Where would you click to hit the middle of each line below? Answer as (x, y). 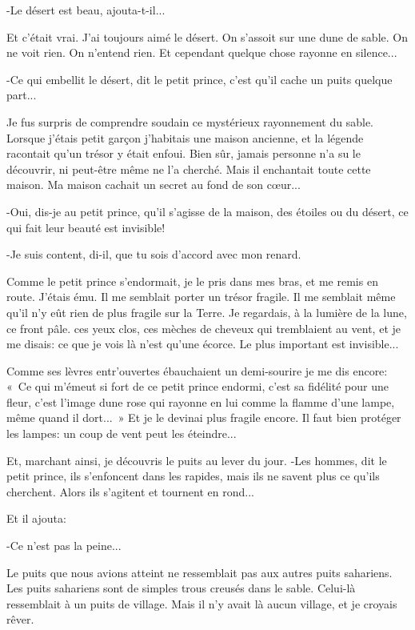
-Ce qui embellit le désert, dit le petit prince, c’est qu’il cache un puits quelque (200, 79)
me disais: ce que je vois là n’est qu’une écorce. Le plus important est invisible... (203, 344)
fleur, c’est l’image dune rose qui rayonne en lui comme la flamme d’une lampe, (201, 401)
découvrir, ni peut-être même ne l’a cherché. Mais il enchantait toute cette (189, 169)
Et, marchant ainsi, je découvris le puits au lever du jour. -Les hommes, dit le (197, 460)
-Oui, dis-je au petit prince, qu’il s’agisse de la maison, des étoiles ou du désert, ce (207, 211)
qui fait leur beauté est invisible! (86, 227)
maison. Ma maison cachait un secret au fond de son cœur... (154, 185)
